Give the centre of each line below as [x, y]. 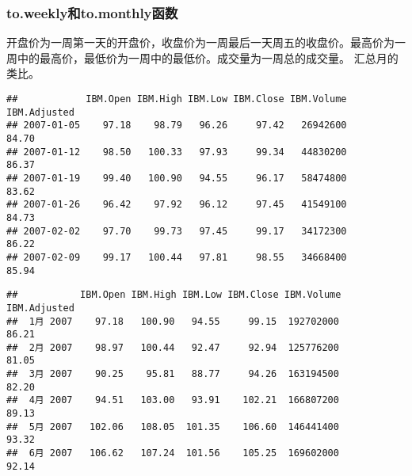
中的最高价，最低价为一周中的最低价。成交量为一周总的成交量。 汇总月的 [208, 57]
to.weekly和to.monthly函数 [92, 12]
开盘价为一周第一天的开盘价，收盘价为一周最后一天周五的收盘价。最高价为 [200, 42]
